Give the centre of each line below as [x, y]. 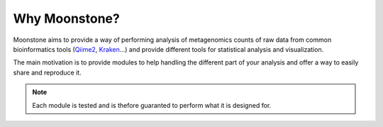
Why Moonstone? [66, 18]
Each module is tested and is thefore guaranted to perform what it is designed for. [152, 105]
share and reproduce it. [47, 72]
